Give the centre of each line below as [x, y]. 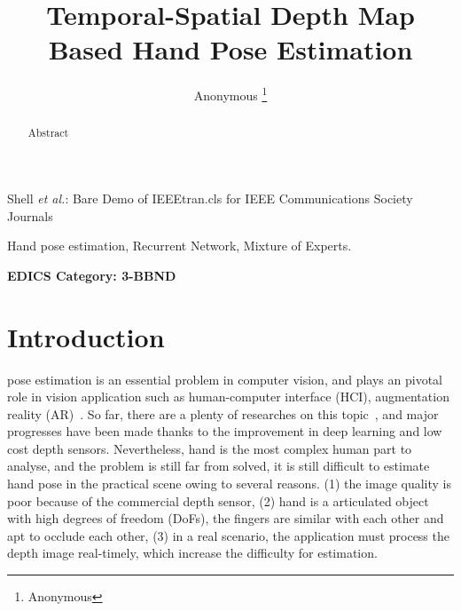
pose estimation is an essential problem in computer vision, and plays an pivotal [225, 379]
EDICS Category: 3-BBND [92, 275]
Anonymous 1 [230, 94]
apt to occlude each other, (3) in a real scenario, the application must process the [228, 535]
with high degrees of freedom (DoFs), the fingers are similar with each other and [226, 518]
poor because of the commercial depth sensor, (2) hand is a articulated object [218, 500]
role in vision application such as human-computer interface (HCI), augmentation [228, 397]
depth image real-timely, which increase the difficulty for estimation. [192, 553]
